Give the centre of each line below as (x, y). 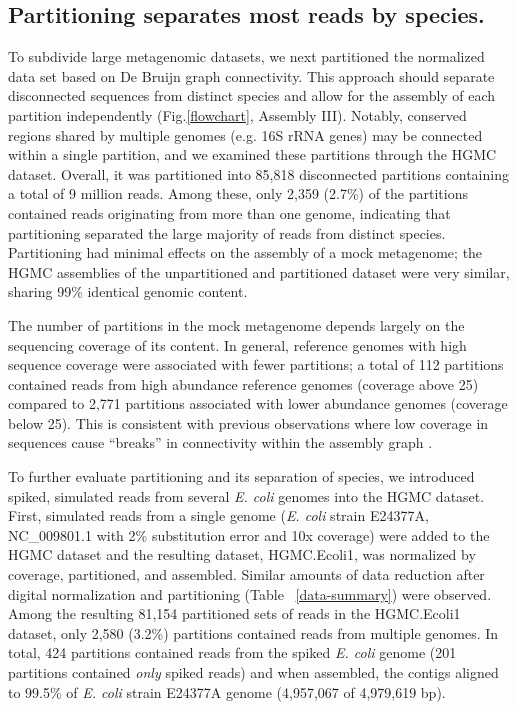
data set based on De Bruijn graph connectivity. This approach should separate (251, 75)
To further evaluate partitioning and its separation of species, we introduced (241, 476)
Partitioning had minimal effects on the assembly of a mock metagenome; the (245, 252)
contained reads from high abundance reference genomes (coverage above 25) (243, 383)
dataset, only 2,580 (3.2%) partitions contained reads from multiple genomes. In (253, 632)
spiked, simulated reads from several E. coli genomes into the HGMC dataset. (246, 495)
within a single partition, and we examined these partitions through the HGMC (252, 154)
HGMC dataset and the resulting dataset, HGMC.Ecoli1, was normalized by (242, 554)
